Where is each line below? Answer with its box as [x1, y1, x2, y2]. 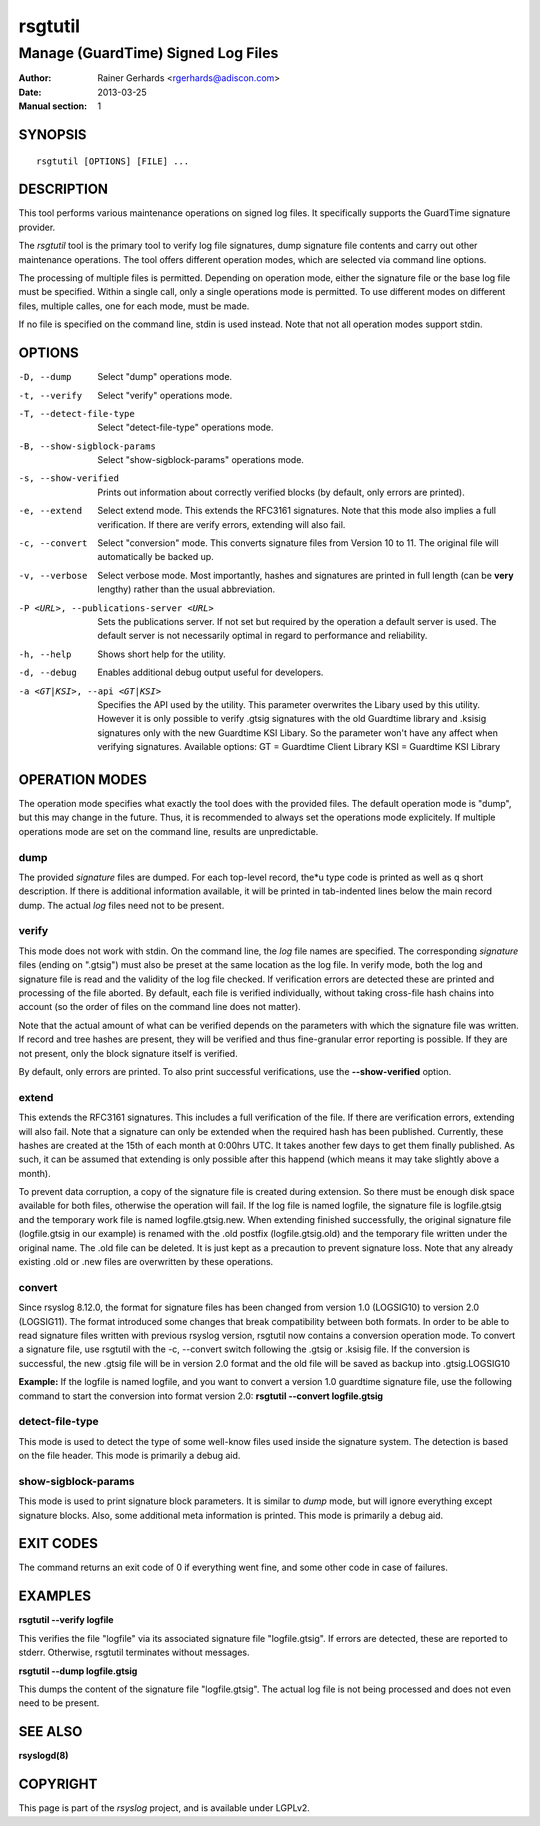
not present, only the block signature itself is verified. [18, 1047, 239, 1059]
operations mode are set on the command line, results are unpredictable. [18, 825, 319, 837]
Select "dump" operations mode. [97, 371, 233, 383]
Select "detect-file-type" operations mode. [97, 421, 274, 434]
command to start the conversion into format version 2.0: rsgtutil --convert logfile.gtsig [18, 1390, 384, 1402]
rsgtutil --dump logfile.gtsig [18, 1665, 138, 1677]
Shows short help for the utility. [97, 648, 227, 660]
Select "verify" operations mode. [97, 389, 233, 401]
